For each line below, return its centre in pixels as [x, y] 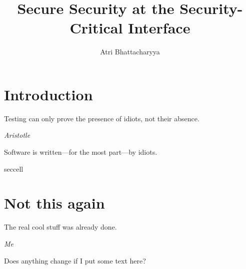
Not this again [54, 203]
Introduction [48, 94]
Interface [159, 28]
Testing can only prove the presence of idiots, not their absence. [102, 118]
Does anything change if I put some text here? [75, 260]
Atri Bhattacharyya [130, 52]
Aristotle [17, 135]
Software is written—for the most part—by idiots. [81, 152]
